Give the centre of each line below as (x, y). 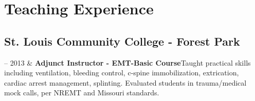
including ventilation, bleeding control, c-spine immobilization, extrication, (122, 73)
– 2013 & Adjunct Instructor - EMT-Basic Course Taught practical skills (128, 62)
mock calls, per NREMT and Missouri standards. (82, 93)
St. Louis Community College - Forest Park (122, 41)
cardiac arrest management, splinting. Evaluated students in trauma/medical (125, 82)
